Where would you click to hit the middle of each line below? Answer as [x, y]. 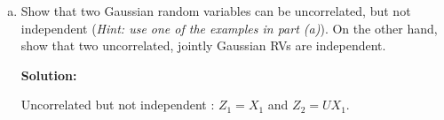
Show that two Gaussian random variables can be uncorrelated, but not [216, 11]
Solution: [49, 75]
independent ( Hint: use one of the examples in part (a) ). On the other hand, [229, 28]
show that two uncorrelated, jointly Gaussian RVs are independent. [203, 45]
